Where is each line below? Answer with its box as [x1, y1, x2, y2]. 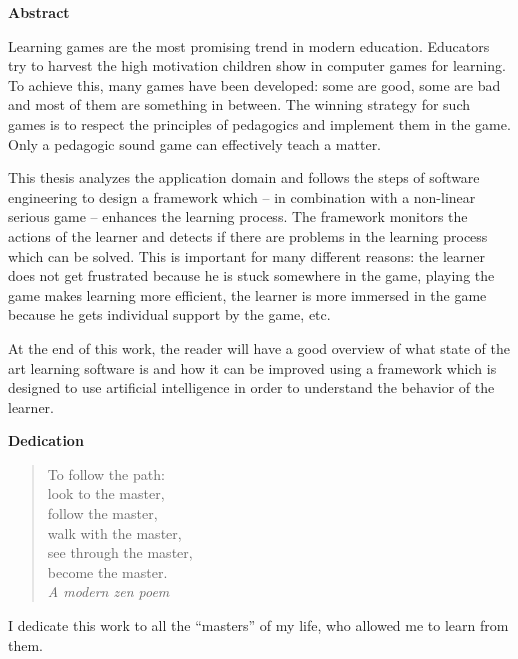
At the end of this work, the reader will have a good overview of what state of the [8, 337, 510, 358]
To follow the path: [47, 463, 165, 484]
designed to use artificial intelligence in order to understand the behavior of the [8, 377, 495, 398]
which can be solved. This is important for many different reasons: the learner [8, 245, 485, 266]
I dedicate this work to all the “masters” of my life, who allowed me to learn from [8, 615, 509, 636]
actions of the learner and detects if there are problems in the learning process [8, 225, 488, 246]
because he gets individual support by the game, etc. [8, 304, 331, 325]
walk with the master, [47, 522, 182, 543]
